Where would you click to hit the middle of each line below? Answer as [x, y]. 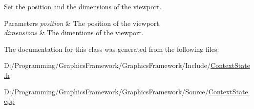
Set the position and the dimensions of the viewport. [83, 6]
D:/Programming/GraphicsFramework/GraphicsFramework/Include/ [107, 65]
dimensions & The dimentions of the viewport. [74, 33]
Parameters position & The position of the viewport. [83, 23]
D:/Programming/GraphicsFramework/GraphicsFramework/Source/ [106, 91]
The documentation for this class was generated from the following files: [112, 49]
